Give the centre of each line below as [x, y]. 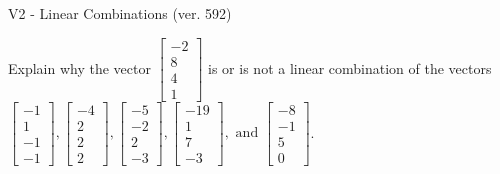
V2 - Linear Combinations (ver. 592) [120, 13]
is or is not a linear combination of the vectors [350, 67]
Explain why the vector [79, 67]
